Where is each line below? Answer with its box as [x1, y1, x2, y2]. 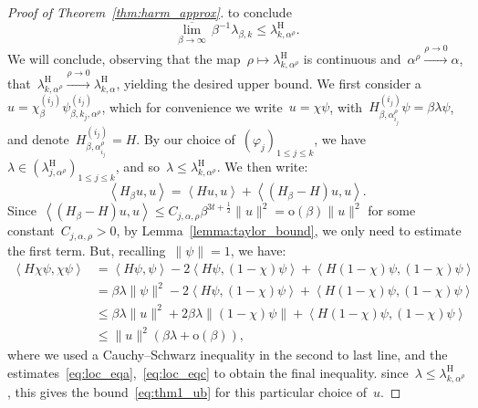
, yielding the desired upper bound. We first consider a [116, 73, 421, 92]
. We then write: [216, 157, 308, 176]
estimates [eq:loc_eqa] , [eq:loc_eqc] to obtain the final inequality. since [7, 362, 409, 382]
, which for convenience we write [101, 97, 283, 116]
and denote [7, 129, 69, 148]
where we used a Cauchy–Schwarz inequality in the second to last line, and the [7, 345, 448, 364]
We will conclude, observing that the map [7, 49, 241, 68]
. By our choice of [136, 129, 235, 148]
